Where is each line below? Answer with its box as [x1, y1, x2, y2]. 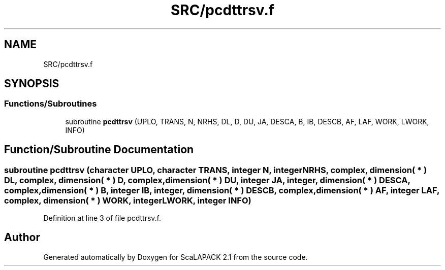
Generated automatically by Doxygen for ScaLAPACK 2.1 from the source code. [43, 252, 308, 261]
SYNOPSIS [4, 77, 59, 90]
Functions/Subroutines [4, 98, 97, 109]
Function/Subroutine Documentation [4, 143, 194, 156]
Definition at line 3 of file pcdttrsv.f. [43, 214, 162, 223]
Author [4, 231, 40, 244]
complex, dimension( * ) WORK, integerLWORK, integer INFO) [4, 195, 251, 206]
